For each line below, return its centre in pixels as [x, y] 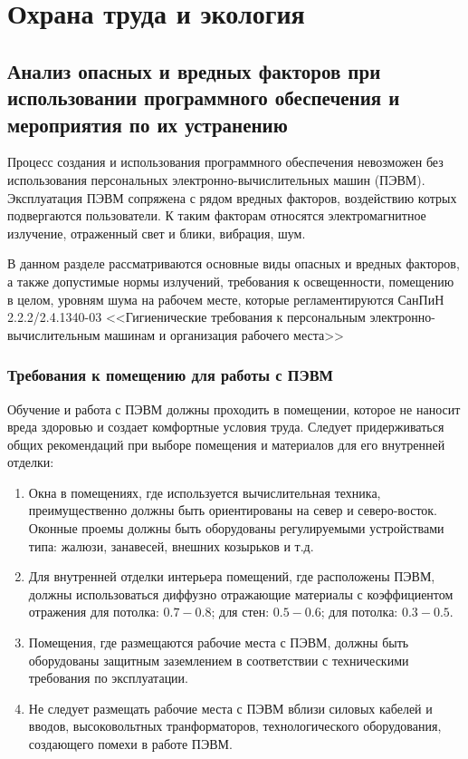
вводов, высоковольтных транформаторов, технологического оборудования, [235, 726]
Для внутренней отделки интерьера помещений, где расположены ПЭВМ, [232, 576]
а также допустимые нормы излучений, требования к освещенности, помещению [231, 281]
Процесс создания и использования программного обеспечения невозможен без [225, 162]
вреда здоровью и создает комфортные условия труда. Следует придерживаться [226, 427]
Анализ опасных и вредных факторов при [194, 70]
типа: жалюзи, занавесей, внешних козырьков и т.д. [171, 545]
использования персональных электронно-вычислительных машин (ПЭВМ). [216, 179]
